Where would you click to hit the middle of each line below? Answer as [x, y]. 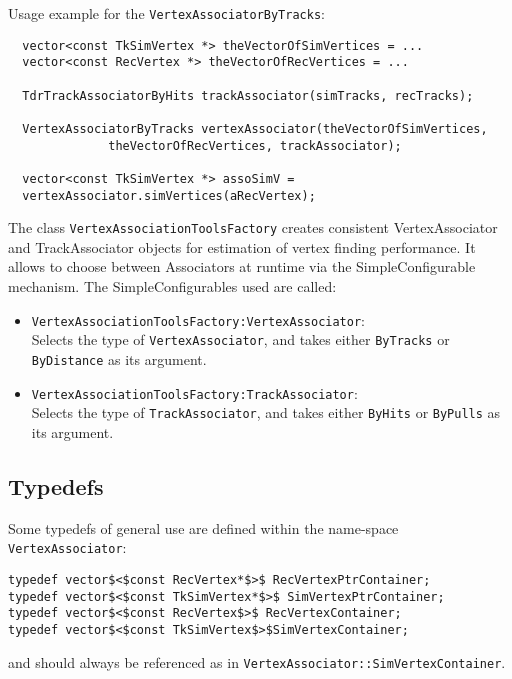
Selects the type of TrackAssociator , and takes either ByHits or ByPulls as [266, 412]
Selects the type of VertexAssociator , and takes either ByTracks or [240, 339]
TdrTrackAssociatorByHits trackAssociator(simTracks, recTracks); [248, 95]
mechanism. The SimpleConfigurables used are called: [172, 286]
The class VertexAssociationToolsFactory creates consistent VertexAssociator [253, 227]
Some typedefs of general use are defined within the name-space [203, 527]
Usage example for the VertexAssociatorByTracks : [166, 13]
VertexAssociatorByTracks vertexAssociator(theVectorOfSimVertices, [255, 128]
